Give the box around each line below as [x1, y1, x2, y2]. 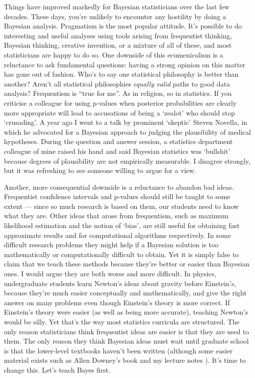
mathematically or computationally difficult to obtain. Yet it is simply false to [4, 249, 239, 259]
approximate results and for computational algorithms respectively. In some [4, 230, 231, 240]
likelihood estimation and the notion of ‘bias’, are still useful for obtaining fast [4, 220, 240, 231]
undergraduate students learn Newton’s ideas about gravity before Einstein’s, [4, 278, 236, 288]
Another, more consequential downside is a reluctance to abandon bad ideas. [4, 181, 234, 192]
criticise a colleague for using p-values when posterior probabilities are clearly [4, 97, 237, 108]
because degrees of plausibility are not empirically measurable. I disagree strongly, [4, 155, 251, 166]
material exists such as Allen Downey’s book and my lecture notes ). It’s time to [4, 355, 246, 365]
